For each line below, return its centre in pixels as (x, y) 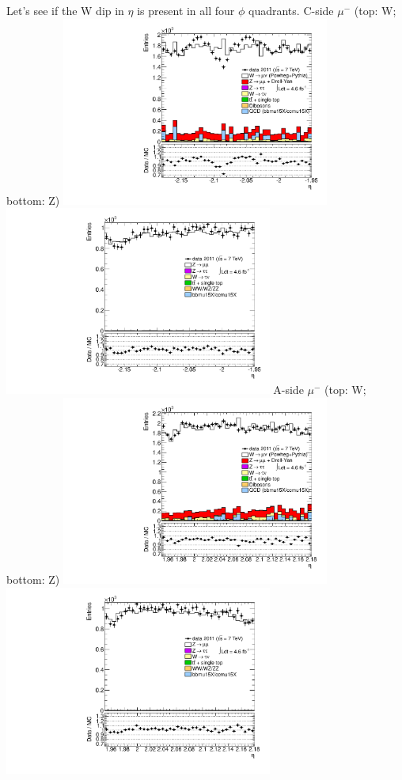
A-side (288, 390)
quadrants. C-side (291, 10)
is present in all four (186, 10)
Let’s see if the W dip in (65, 10)
